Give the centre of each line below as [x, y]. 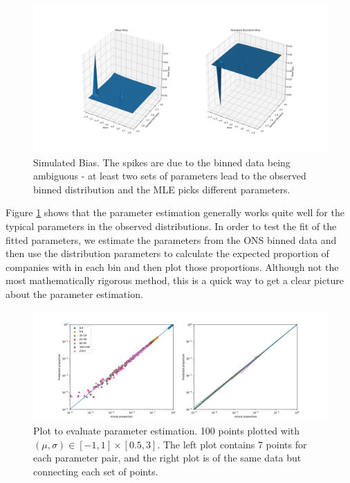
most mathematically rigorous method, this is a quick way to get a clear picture [175, 280]
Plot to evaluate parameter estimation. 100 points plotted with [167, 431]
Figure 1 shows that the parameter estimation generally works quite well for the [175, 212]
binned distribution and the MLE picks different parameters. [162, 189]
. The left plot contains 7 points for [232, 444]
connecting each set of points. [96, 471]
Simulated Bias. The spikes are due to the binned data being [162, 162]
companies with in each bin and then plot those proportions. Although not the [172, 266]
